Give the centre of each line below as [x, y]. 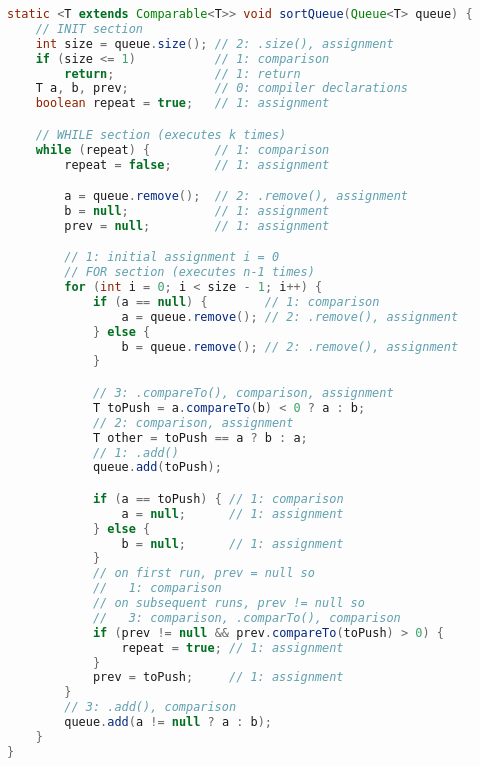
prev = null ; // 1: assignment [197, 225]
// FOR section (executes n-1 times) [189, 272]
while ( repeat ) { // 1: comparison [182, 149]
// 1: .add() [135, 452]
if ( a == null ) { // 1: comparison [236, 301]
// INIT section [89, 28]
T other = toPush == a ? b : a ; [200, 437]
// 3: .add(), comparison [150, 707]
